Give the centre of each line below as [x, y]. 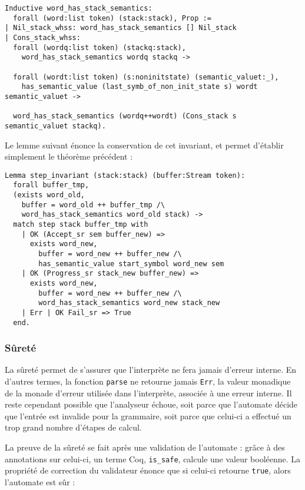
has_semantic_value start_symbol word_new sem [131, 264]
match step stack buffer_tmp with [81, 224]
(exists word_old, [49, 195]
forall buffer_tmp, [51, 185]
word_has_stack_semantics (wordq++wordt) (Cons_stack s [125, 116]
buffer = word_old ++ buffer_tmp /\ [93, 205]
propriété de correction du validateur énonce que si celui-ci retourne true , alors [148, 470]
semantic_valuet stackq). [55, 126]
